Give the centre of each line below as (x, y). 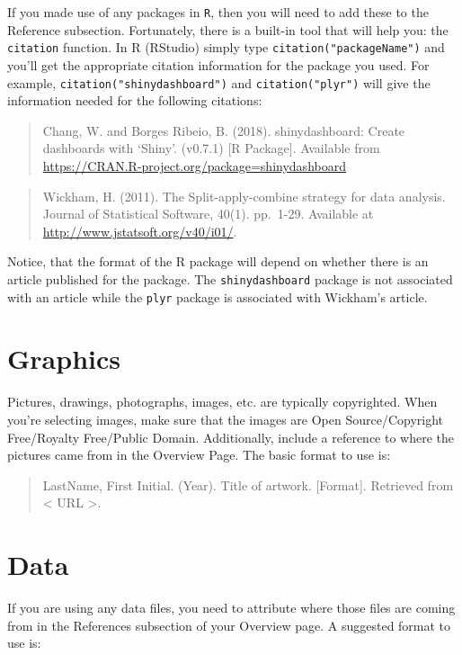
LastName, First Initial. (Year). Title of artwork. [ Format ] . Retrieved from (248, 485)
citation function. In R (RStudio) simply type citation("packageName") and (226, 47)
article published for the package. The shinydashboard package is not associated (230, 278)
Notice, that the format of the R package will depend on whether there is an (218, 261)
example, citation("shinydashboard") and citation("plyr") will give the (219, 82)
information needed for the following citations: (135, 100)
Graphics (64, 359)
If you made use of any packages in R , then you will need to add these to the (218, 12)
